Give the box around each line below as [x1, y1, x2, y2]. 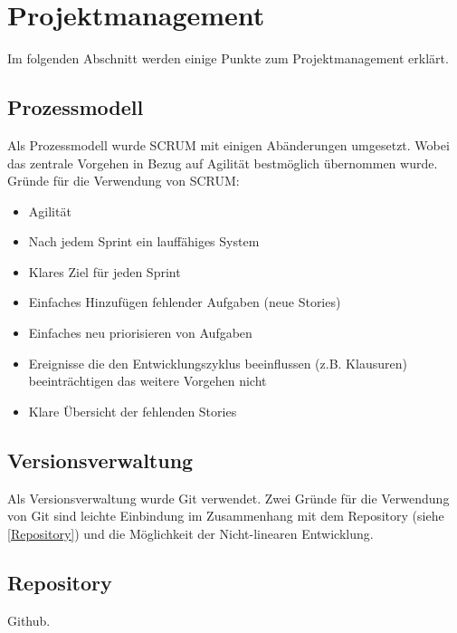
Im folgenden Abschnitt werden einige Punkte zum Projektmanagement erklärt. [7, 49, 449, 68]
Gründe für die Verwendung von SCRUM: [7, 171, 240, 190]
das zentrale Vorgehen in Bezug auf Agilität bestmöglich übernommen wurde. [7, 153, 438, 172]
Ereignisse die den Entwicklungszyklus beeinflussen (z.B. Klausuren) [28, 353, 407, 372]
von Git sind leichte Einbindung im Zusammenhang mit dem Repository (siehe [7, 506, 444, 525]
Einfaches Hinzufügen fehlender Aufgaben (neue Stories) [28, 293, 341, 312]
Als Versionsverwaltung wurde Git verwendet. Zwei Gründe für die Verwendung [7, 488, 450, 507]
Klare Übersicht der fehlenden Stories [28, 401, 237, 420]
